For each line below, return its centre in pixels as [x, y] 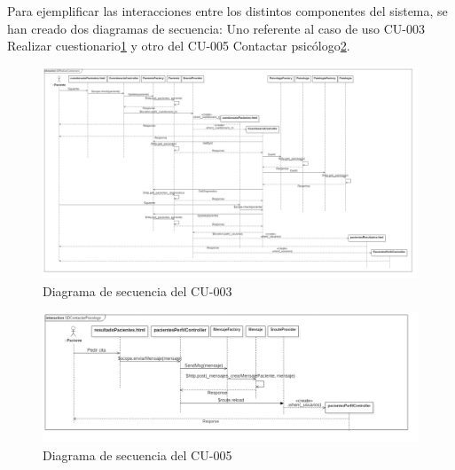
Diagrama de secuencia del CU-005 [137, 454]
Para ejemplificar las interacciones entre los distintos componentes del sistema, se [227, 11]
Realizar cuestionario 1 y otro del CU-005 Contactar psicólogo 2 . [179, 46]
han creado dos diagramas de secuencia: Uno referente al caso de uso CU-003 [216, 28]
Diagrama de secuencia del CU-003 [137, 290]
